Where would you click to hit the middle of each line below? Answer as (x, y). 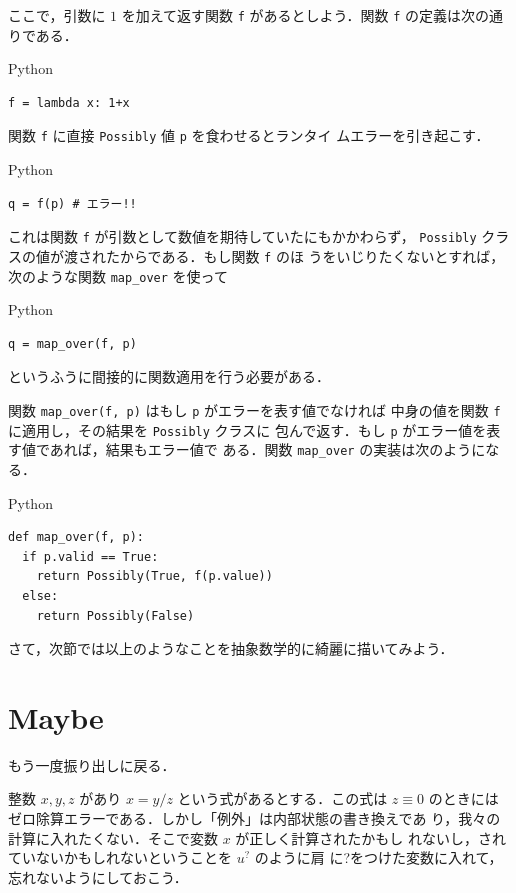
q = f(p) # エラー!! (72, 203)
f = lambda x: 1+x (69, 102)
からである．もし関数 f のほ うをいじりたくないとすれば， (312, 255)
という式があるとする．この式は (282, 798)
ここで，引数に (57, 15)
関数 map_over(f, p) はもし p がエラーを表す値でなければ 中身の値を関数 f (254, 410)
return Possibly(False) (115, 615)
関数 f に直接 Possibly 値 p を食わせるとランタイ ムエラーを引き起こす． (249, 135)
